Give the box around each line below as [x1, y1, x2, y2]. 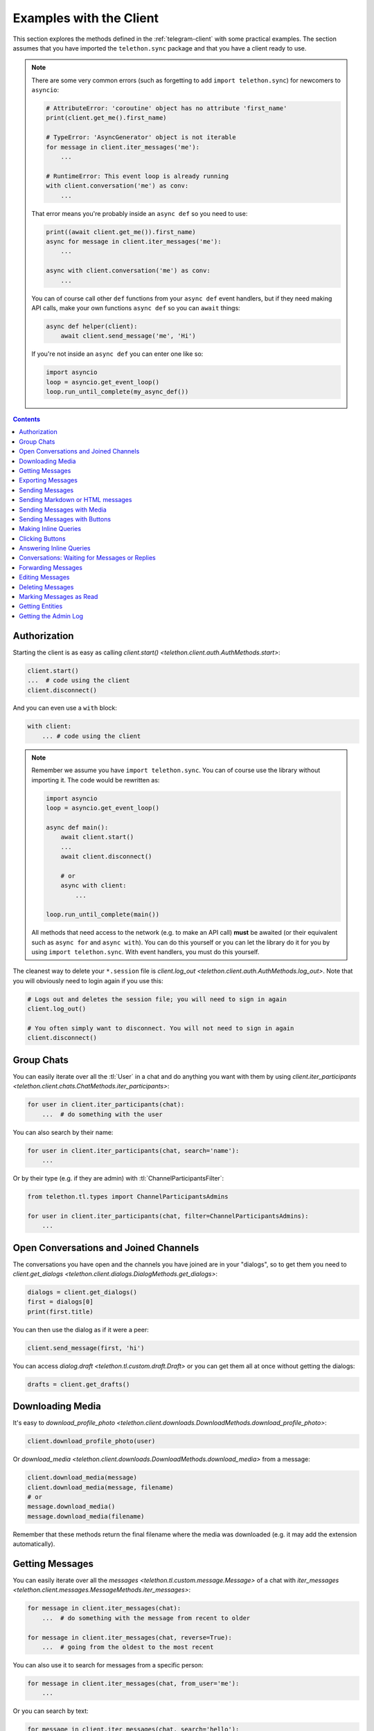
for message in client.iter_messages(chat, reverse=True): [27, 1633, 232, 1641]
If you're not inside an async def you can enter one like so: [31, 350, 204, 358]
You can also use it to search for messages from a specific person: [12, 1660, 204, 1669]
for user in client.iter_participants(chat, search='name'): [27, 1147, 240, 1154]
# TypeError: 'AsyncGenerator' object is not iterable [46, 134, 236, 141]
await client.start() [60, 833, 134, 841]
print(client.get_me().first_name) [46, 114, 167, 122]
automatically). [12, 1540, 55, 1548]
